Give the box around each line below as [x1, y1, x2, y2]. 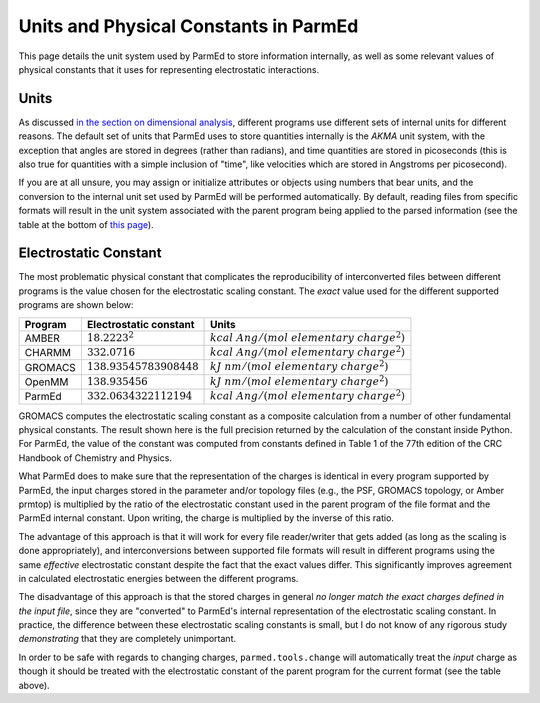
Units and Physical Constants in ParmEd [18, 15, 359, 37]
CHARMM [24, 346, 72, 360]
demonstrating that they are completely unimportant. [18, 633, 237, 645]
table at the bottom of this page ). [18, 218, 154, 230]
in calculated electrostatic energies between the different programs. [18, 572, 299, 584]
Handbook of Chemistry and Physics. [18, 451, 172, 464]
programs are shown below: [18, 299, 134, 311]
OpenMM [24, 375, 69, 389]
